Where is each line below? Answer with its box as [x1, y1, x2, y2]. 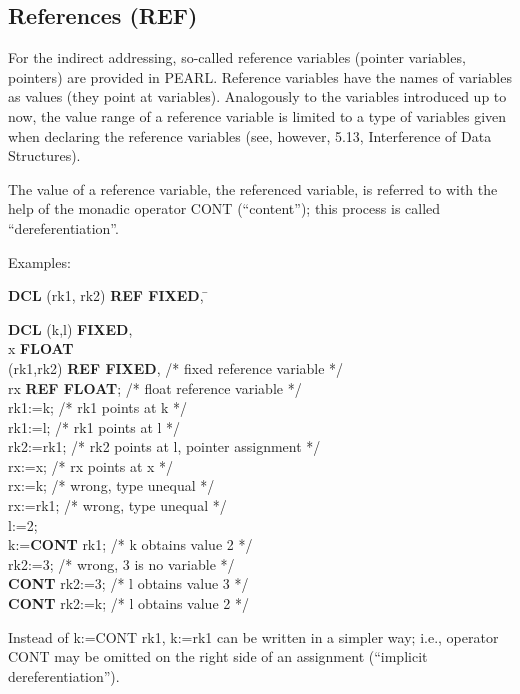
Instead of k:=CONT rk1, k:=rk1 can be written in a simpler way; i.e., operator [8, 626, 499, 647]
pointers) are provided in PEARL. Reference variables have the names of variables [8, 66, 512, 87]
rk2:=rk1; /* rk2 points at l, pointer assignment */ [8, 436, 321, 457]
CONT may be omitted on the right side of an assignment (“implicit [8, 646, 428, 667]
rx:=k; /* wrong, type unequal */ [8, 475, 215, 496]
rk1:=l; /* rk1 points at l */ [8, 416, 181, 437]
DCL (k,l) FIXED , [8, 318, 133, 339]
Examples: [8, 251, 71, 272]
